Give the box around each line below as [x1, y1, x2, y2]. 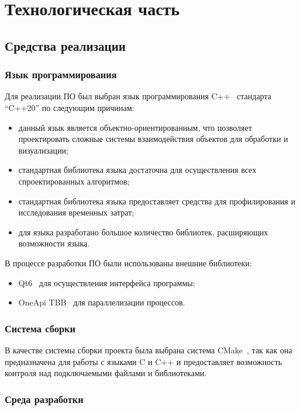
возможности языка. [18, 237, 90, 249]
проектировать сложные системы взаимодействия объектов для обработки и [18, 133, 288, 145]
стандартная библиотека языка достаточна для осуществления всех [18, 164, 257, 176]
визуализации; [18, 144, 68, 156]
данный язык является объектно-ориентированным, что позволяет [18, 121, 252, 133]
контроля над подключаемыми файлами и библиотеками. [5, 367, 207, 379]
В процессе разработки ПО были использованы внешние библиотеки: [5, 256, 252, 269]
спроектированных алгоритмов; [18, 175, 130, 187]
